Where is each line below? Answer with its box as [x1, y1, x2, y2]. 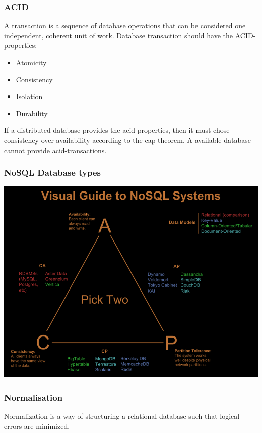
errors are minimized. [4, 420, 70, 431]
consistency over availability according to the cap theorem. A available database [4, 134, 251, 145]
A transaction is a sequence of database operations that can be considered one [4, 20, 246, 31]
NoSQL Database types [4, 166, 101, 179]
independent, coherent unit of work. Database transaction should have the [4, 30, 233, 40]
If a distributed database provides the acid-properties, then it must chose [4, 125, 230, 135]
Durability [16, 108, 48, 118]
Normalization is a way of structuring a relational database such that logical [4, 411, 240, 421]
